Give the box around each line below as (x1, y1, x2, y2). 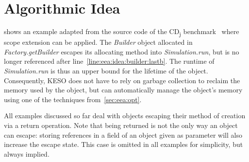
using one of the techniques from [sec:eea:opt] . (4, 94, 142, 104)
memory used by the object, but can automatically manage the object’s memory (4, 85, 243, 95)
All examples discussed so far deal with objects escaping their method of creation (4, 110, 246, 121)
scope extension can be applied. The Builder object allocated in (4, 37, 193, 47)
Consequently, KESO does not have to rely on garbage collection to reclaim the (4, 75, 240, 85)
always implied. (4, 148, 50, 159)
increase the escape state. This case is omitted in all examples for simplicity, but (4, 139, 243, 149)
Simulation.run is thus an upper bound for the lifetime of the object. (4, 66, 208, 76)
